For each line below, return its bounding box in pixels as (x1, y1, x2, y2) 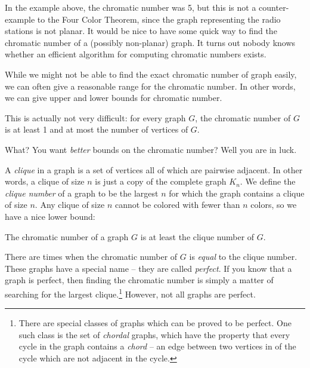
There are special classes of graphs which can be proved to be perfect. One (18, 317, 292, 329)
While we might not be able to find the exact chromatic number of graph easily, (5, 68, 297, 80)
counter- (259, 1, 289, 13)
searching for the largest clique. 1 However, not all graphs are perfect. (5, 286, 256, 300)
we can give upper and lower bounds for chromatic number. (5, 91, 222, 104)
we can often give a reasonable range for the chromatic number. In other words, (5, 79, 296, 92)
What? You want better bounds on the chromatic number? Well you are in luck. (5, 143, 297, 155)
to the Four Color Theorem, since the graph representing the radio (37, 13, 281, 25)
